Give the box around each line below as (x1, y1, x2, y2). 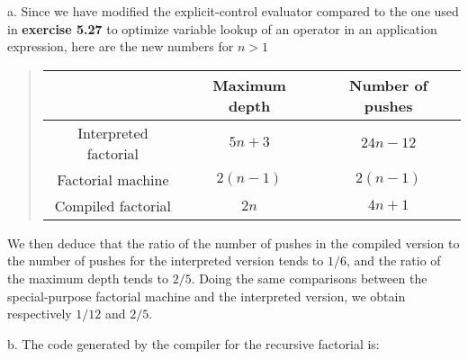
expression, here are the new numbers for (7, 37, 234, 56)
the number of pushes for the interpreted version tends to (7, 251, 324, 270)
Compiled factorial (54, 194, 172, 216)
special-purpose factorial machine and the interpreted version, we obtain (7, 286, 406, 305)
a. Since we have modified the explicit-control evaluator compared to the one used (7, 2, 459, 20)
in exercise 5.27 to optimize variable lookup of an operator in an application (7, 19, 437, 38)
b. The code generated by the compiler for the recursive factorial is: (7, 334, 380, 353)
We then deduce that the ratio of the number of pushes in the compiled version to (7, 233, 460, 252)
